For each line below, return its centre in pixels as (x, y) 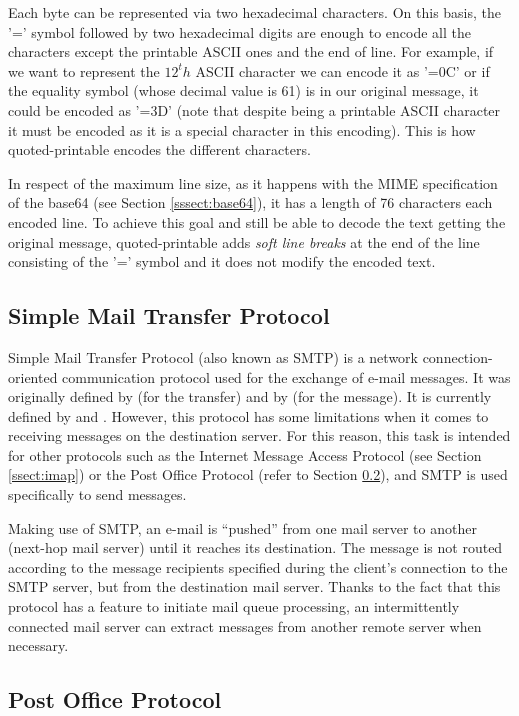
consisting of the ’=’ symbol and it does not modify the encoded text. (222, 261)
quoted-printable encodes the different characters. (159, 149)
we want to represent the (84, 70)
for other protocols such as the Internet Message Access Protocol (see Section (245, 454)
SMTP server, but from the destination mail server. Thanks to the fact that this (254, 586)
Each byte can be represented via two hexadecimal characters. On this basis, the (255, 12)
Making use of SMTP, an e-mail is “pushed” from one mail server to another (242, 527)
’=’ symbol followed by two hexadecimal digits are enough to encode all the (239, 31)
